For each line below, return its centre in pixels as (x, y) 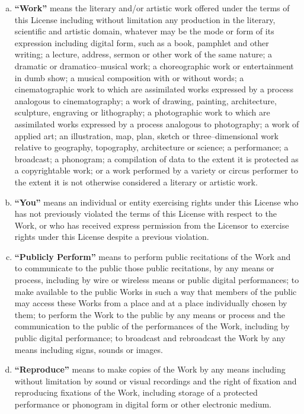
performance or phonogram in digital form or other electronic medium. (143, 404)
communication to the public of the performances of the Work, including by (152, 326)
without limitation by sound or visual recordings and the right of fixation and (156, 381)
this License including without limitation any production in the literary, (145, 19)
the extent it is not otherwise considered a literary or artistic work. (136, 182)
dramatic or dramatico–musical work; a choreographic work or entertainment (154, 65)
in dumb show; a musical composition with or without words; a (129, 77)
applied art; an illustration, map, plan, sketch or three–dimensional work (146, 135)
